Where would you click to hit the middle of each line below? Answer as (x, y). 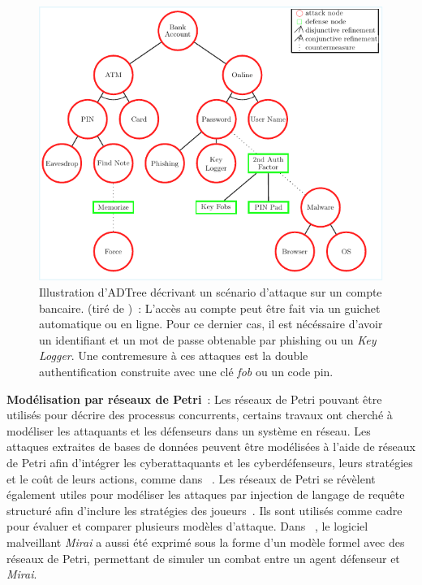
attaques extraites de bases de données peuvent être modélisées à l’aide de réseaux (211, 446)
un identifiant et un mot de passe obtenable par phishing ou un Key (208, 339)
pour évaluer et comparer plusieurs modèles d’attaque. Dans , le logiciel (187, 526)
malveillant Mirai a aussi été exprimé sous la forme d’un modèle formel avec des (206, 542)
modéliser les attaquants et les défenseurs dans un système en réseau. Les (189, 430)
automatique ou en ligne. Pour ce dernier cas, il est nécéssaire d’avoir (211, 324)
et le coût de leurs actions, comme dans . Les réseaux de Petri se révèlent (191, 478)
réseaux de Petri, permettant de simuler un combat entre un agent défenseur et (203, 558)
